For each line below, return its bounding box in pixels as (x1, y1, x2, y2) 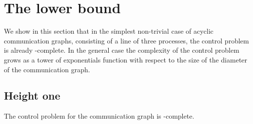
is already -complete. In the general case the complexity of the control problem (4, 45, 239, 55)
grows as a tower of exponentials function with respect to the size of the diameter (4, 54, 248, 64)
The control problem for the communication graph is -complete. (4, 111, 195, 121)
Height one (4, 88, 60, 103)
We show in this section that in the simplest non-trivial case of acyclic (4, 26, 214, 36)
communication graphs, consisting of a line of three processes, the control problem (4, 35, 249, 45)
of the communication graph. (4, 64, 90, 74)
